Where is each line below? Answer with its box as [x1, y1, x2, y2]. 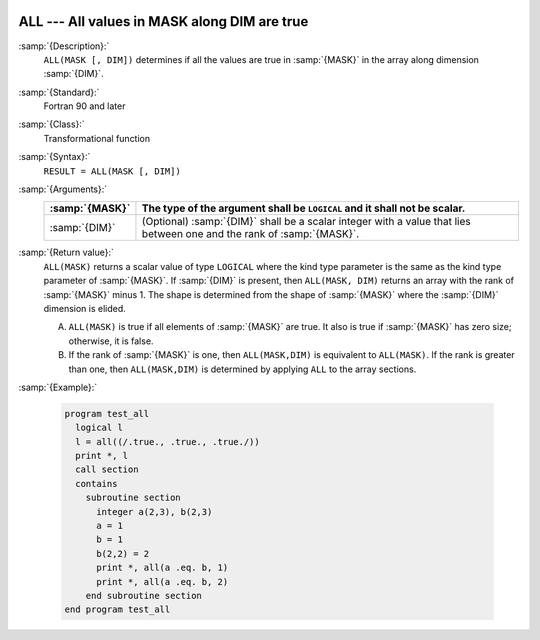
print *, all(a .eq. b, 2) [96, 576, 229, 587]
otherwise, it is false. [68, 335, 154, 347]
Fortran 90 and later [43, 100, 126, 112]
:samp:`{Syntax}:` [18, 151, 91, 163]
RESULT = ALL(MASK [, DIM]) [43, 165, 182, 177]
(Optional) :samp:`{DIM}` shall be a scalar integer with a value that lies [141, 215, 471, 229]
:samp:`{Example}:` [18, 381, 98, 393]
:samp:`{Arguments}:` [18, 183, 108, 195]
